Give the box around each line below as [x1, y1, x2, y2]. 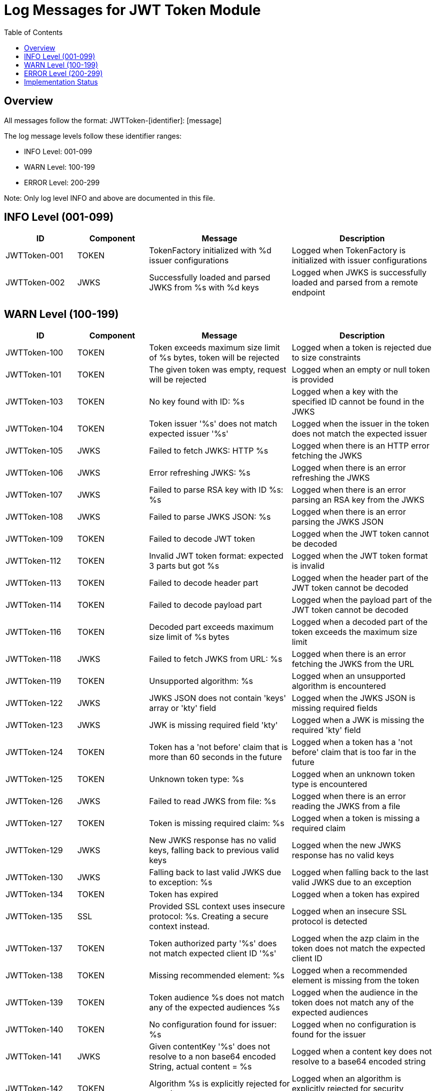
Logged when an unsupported [291, 671, 405, 681]
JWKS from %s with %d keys [149, 282, 259, 293]
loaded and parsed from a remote [291, 277, 418, 288]
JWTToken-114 [5, 600, 61, 610]
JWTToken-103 [5, 397, 63, 407]
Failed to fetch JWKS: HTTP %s [149, 446, 268, 456]
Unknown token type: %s [149, 774, 244, 785]
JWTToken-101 [5, 370, 61, 380]
